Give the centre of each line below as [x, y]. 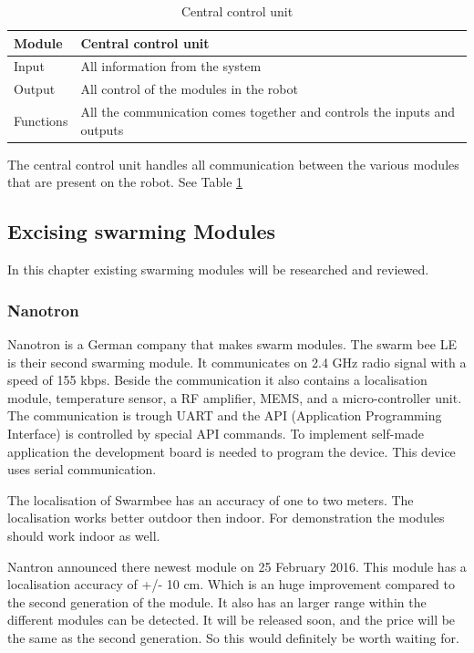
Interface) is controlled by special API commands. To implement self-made [216, 433]
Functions [41, 120]
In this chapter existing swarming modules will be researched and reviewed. [218, 269]
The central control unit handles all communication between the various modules [233, 164]
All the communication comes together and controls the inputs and [268, 112]
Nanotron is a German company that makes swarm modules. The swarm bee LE [232, 344]
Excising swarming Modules [141, 231]
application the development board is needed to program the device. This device [232, 451]
